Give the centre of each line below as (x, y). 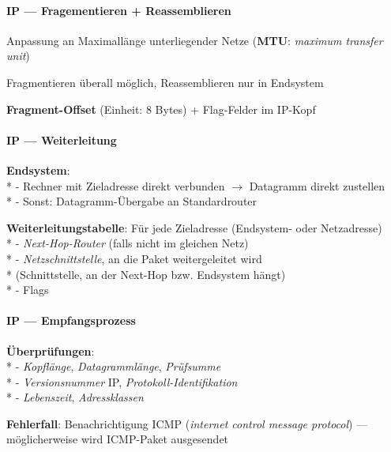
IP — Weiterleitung (62, 139)
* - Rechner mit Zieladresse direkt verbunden (116, 185)
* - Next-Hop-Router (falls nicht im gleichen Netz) (128, 243)
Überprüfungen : (51, 350)
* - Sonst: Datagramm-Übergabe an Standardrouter (132, 201)
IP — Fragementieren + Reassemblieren (119, 10)
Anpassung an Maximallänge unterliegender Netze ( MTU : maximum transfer (195, 40)
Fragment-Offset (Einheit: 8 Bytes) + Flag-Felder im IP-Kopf (161, 109)
